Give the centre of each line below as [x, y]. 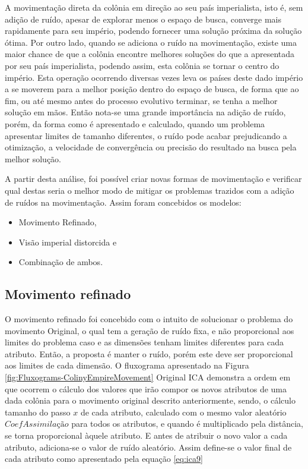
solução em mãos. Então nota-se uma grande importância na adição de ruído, [145, 112]
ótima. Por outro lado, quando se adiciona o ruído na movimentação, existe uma [151, 42]
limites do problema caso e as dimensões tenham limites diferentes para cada [144, 342]
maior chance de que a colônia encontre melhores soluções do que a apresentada [150, 54]
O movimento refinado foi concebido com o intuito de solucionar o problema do [149, 319]
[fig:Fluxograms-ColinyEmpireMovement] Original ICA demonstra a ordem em [148, 377]
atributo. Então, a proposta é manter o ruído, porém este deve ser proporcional [149, 353]
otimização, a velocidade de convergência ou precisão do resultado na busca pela [151, 147]
